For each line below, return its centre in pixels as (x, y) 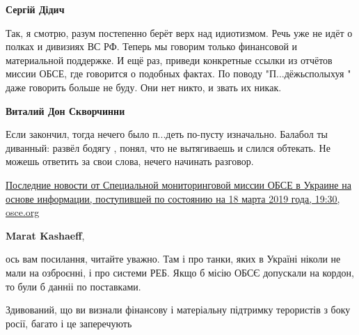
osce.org (23, 212)
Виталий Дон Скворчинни (65, 110)
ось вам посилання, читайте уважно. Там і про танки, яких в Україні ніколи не (173, 259)
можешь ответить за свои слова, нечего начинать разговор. (130, 161)
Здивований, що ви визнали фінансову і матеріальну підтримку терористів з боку (178, 310)
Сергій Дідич (35, 9)
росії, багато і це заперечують (69, 323)
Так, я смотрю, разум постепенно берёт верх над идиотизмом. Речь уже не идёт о (179, 32)
